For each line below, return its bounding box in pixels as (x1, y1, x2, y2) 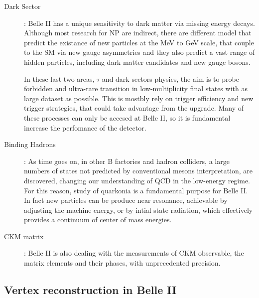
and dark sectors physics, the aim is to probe (102, 73, 239, 84)
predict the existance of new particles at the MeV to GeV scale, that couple (24, 37, 254, 47)
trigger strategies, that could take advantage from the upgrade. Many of (24, 103, 244, 113)
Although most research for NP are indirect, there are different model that (24, 27, 252, 38)
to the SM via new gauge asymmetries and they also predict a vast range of (24, 47, 255, 57)
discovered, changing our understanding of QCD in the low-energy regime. (24, 175, 251, 185)
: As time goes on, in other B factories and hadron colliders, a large (24, 155, 230, 166)
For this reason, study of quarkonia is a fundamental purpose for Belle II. (24, 185, 248, 195)
